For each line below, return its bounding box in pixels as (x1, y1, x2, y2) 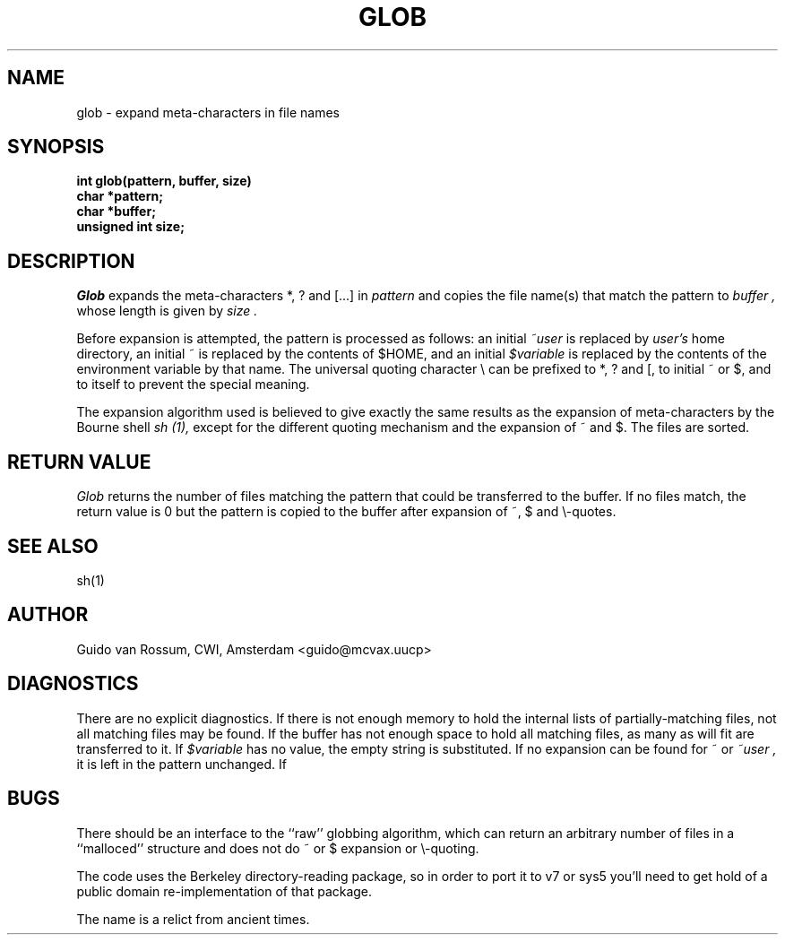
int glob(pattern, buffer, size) (76, 173, 252, 189)
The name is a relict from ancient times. (76, 911, 310, 927)
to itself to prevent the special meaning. (76, 376, 310, 393)
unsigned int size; (76, 219, 185, 235)
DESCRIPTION (7, 249, 135, 272)
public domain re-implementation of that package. (76, 883, 373, 899)
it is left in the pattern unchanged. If (76, 756, 287, 772)
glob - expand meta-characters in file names (76, 104, 340, 120)
